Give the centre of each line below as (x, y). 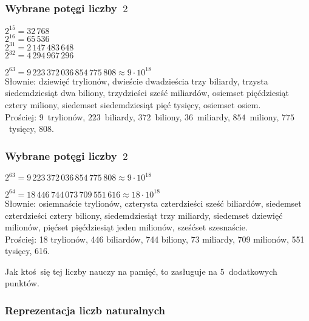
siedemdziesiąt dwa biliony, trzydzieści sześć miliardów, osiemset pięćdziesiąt (147, 93)
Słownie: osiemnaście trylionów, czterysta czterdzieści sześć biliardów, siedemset (153, 203)
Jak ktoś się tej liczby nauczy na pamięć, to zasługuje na (111, 271)
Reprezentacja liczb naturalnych (85, 310)
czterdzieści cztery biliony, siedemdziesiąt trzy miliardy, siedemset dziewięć (144, 215)
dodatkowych (253, 271)
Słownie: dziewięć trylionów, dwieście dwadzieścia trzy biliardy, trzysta (137, 81)
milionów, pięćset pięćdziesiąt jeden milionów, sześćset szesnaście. (126, 227)
